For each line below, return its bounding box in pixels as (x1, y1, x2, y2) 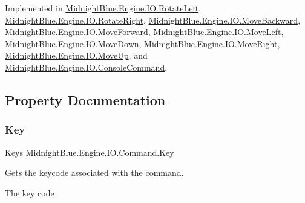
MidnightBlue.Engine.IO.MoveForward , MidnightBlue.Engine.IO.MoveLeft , (5, 25, 284, 38)
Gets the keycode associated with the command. (5, 166, 184, 179)
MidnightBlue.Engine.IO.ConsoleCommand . (5, 60, 168, 73)
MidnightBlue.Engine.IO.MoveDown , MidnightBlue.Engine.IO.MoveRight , (5, 37, 280, 50)
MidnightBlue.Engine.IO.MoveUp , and (5, 49, 148, 62)
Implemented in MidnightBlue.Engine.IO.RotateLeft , (5, 2, 202, 14)
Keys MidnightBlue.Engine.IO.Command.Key (5, 146, 174, 158)
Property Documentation (5, 90, 166, 109)
